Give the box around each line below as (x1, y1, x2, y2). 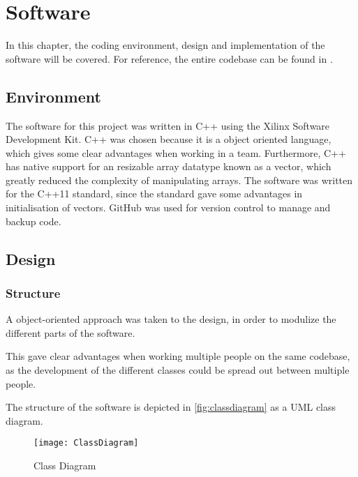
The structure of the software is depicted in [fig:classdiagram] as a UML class (6, 400, 336, 414)
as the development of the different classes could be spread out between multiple (6, 363, 350, 377)
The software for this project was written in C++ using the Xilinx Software (6, 118, 330, 132)
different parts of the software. (6, 325, 135, 340)
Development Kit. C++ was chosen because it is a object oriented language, (6, 132, 331, 146)
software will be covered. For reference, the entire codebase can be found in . (6, 51, 333, 66)
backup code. (6, 213, 61, 228)
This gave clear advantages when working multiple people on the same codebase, (6, 349, 350, 363)
